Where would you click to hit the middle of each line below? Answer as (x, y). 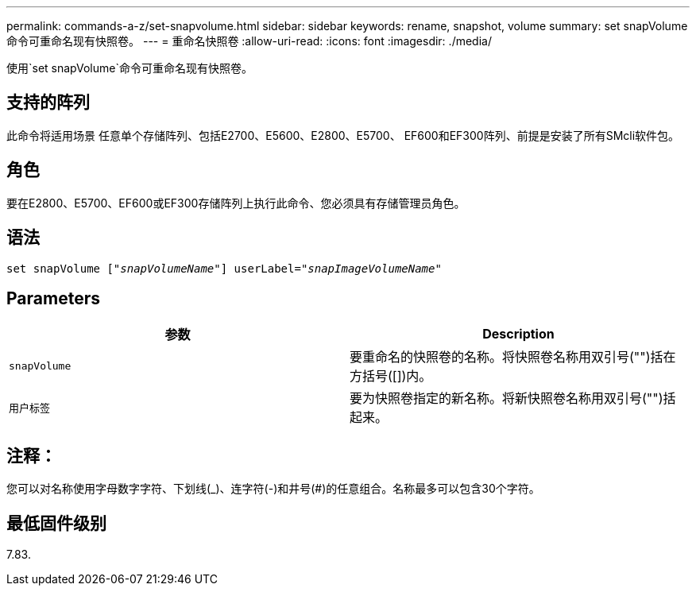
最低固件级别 (56, 523)
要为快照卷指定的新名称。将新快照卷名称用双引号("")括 (513, 399)
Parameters (53, 298)
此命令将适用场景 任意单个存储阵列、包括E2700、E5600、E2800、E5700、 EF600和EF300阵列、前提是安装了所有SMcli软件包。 (343, 135)
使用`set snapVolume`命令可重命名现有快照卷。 (130, 68)
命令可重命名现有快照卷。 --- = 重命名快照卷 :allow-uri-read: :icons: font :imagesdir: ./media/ (249, 41)
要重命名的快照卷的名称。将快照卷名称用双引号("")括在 (513, 357)
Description (518, 334)
